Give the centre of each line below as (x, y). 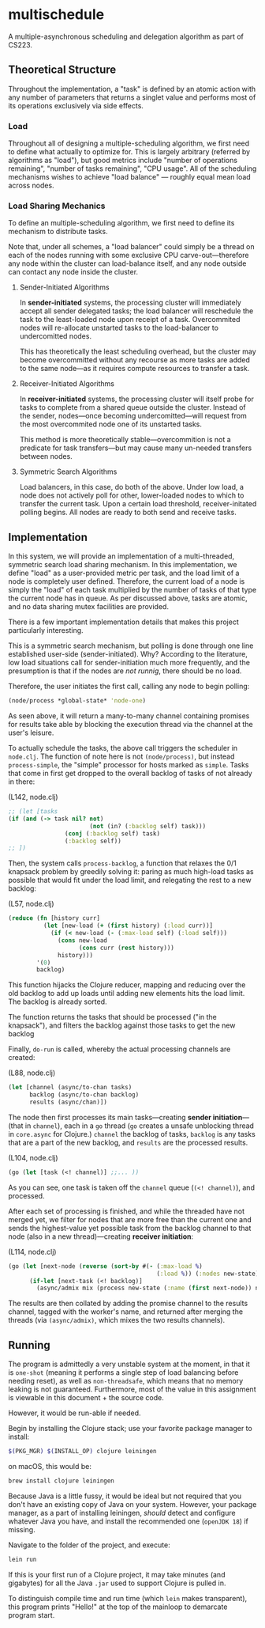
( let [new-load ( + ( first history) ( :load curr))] (128, 926)
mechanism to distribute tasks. (58, 232)
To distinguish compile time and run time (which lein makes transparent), (128, 1598)
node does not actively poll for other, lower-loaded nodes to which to (132, 495)
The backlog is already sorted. (58, 1001)
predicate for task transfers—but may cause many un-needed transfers (136, 448)
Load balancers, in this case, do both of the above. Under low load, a (132, 487)
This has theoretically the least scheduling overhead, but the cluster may (138, 352)
